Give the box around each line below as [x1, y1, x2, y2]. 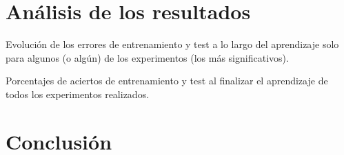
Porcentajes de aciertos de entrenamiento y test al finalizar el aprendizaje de [6, 73, 328, 88]
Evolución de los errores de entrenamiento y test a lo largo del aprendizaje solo [6, 37, 339, 51]
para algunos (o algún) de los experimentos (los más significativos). [6, 50, 289, 64]
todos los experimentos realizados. [6, 86, 150, 101]
